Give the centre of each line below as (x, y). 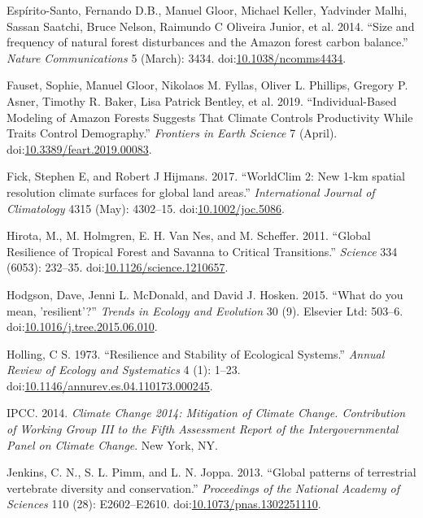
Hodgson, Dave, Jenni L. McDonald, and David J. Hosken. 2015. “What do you (205, 294)
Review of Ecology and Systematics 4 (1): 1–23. (124, 370)
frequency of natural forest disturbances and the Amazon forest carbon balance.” (207, 42)
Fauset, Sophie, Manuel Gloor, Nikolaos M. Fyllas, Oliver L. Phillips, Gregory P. (207, 85)
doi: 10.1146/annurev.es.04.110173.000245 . (110, 385)
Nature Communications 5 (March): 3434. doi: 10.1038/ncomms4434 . (177, 57)
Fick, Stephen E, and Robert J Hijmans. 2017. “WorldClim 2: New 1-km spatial (206, 176)
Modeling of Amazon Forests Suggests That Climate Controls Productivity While (210, 117)
